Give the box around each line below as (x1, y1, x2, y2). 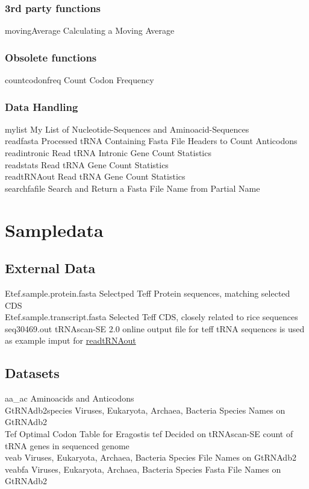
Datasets (5, 364, 60, 382)
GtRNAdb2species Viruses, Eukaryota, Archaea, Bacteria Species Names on (5, 403, 286, 416)
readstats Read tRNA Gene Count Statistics (5, 158, 169, 171)
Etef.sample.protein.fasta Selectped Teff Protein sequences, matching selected (5, 286, 290, 299)
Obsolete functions (5, 49, 97, 65)
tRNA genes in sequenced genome (5, 439, 130, 452)
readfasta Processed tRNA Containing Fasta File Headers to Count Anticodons (5, 134, 298, 147)
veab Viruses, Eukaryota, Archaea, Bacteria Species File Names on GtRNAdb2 (5, 451, 296, 464)
